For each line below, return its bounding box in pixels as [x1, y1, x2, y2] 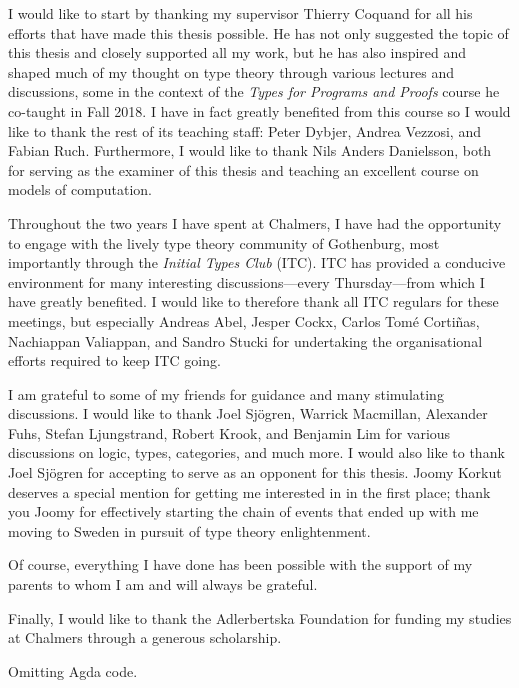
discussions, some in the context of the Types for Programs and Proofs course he [8, 81, 500, 102]
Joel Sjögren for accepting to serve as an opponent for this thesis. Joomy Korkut [8, 462, 502, 483]
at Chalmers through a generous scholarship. [8, 627, 282, 648]
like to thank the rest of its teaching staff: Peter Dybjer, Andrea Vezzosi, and [8, 120, 481, 141]
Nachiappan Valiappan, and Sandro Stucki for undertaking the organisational [8, 330, 483, 351]
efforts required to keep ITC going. [8, 350, 221, 371]
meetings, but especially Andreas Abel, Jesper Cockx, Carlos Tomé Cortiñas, [8, 310, 480, 331]
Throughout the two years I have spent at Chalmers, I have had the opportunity [8, 212, 502, 233]
